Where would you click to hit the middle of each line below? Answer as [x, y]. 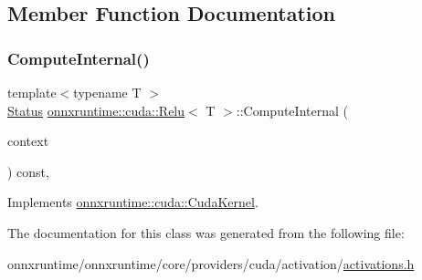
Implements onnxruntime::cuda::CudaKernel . [133, 202]
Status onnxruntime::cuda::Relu [96, 110]
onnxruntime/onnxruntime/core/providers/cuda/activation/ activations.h [211, 263]
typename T [107, 92]
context [28, 141]
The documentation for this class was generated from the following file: [206, 232]
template [32, 92]
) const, [28, 171]
